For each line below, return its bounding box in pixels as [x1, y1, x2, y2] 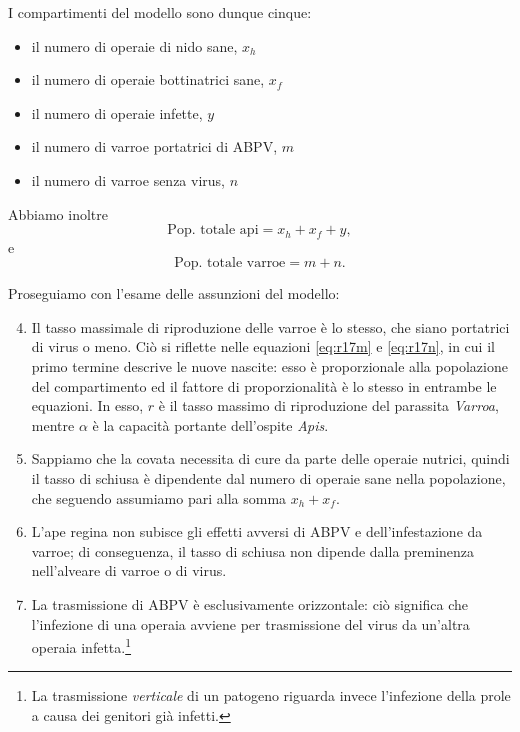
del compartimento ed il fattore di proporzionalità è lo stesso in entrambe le [31, 375, 497, 396]
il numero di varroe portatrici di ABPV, [31, 136, 278, 157]
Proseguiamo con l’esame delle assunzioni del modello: [8, 283, 340, 304]
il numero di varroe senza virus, [31, 169, 225, 190]
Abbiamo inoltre [8, 203, 109, 224]
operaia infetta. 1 [31, 634, 132, 657]
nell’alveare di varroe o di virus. [31, 560, 227, 581]
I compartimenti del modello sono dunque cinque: [8, 2, 312, 22]
